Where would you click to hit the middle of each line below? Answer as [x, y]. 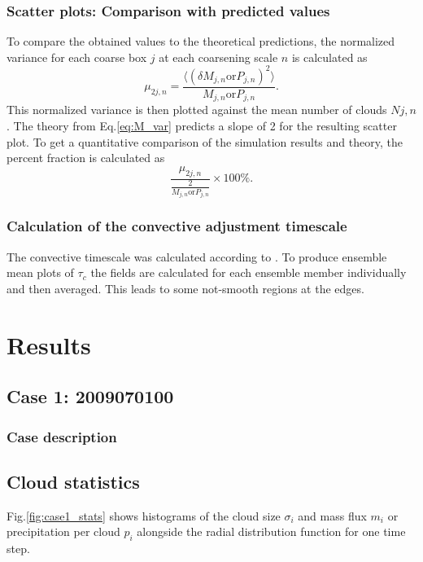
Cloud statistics [73, 481]
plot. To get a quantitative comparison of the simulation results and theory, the [205, 141]
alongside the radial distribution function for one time [271, 531]
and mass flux [332, 515]
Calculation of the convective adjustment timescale [177, 226]
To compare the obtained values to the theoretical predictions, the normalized [201, 41]
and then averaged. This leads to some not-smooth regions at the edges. [185, 288]
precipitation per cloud [63, 531]
